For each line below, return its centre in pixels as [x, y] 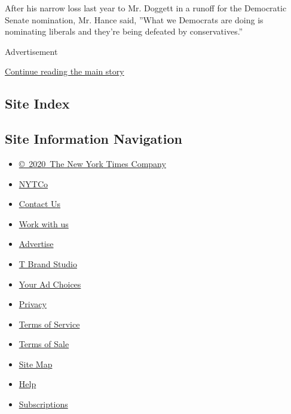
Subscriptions [43, 404]
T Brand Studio [48, 263]
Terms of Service [49, 324]
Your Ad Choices [50, 284]
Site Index [37, 103]
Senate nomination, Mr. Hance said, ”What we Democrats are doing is [134, 19]
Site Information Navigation [94, 139]
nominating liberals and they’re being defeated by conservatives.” [124, 31]
